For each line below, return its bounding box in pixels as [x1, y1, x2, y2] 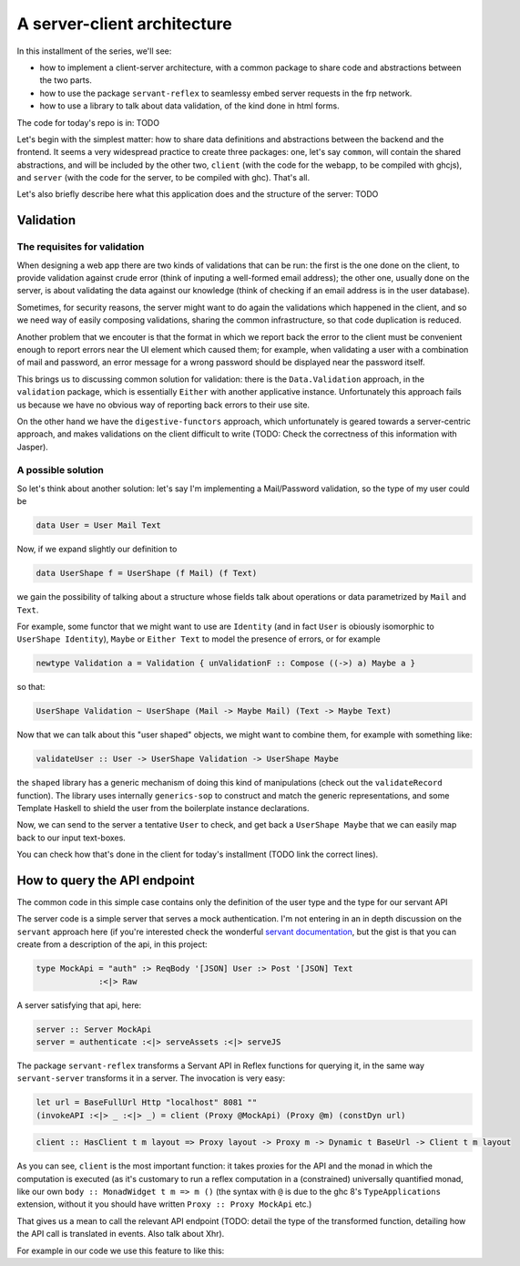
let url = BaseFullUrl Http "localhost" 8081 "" [36, 1097, 258, 1107]
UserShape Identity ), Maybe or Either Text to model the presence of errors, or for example [16, 633, 382, 644]
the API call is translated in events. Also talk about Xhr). [16, 1229, 225, 1240]
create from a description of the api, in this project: [16, 939, 209, 950]
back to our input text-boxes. [16, 832, 127, 843]
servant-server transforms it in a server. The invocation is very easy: [16, 1073, 286, 1084]
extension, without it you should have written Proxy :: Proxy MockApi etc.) [16, 1199, 312, 1209]
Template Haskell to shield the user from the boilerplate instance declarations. [16, 803, 310, 814]
